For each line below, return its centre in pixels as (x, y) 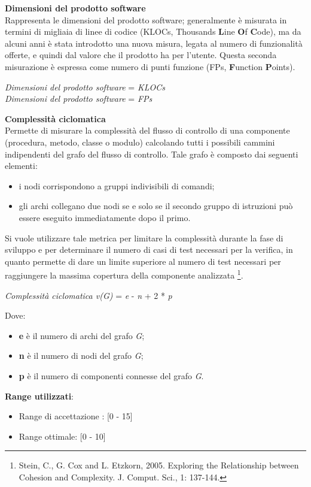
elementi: (21, 166)
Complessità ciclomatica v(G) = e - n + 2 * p (89, 295)
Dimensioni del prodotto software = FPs (79, 99)
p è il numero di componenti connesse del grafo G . (111, 375)
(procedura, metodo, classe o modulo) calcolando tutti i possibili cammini (140, 142)
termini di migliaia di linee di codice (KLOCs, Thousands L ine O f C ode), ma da (153, 31)
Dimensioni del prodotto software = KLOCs (85, 87)
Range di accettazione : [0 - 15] (76, 416)
